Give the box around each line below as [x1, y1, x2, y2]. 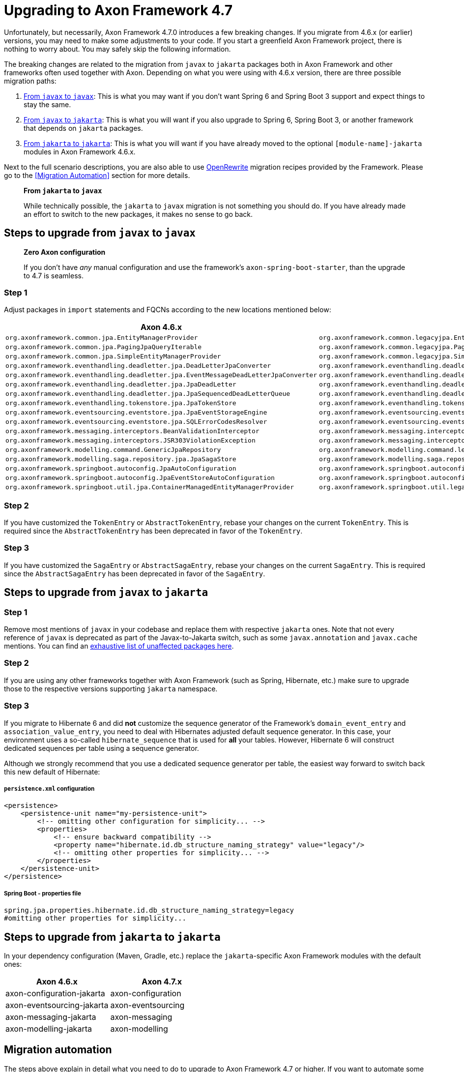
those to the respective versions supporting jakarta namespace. [4, 684, 218, 693]
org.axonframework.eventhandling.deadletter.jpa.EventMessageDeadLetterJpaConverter [5, 371, 317, 379]
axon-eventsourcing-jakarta [5, 1000, 109, 1010]
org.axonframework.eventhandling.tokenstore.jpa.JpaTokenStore [5, 399, 236, 407]
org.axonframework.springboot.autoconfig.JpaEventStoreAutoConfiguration [5, 474, 275, 482]
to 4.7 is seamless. [24, 271, 84, 280]
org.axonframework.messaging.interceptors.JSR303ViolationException [5, 437, 256, 445]
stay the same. [24, 100, 71, 109]
